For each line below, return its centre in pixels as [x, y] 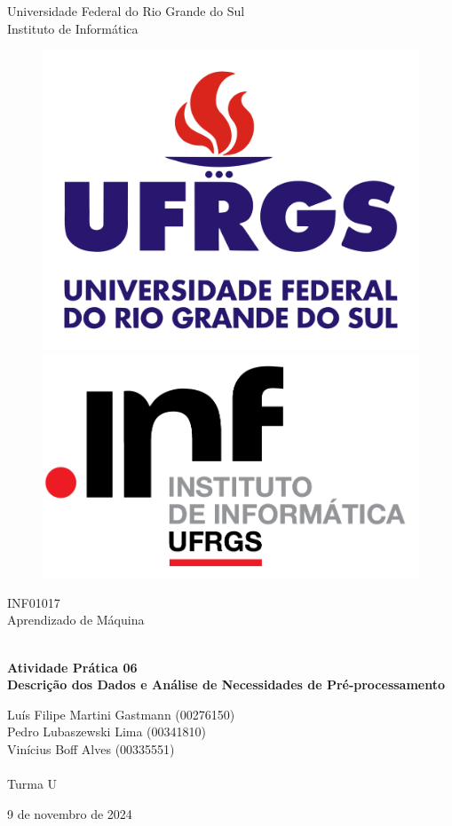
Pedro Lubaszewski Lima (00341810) [107, 732]
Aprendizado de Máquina [76, 620]
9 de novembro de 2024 [70, 813]
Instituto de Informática [73, 28]
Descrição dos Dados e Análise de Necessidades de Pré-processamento [226, 684]
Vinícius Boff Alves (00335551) [91, 748]
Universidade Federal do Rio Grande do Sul [126, 11]
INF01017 [34, 602]
